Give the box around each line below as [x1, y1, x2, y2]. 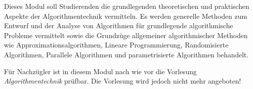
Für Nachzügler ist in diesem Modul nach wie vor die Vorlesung [4, 66, 197, 76]
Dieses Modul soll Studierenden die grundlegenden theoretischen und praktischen [4, 1, 250, 11]
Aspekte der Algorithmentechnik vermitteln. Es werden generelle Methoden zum [4, 10, 248, 21]
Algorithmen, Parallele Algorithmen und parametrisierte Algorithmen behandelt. [4, 49, 249, 59]
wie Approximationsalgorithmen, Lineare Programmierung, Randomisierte [4, 40, 229, 50]
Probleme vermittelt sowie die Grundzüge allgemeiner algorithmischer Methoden [4, 30, 248, 40]
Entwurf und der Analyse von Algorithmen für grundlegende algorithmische [4, 20, 233, 31]
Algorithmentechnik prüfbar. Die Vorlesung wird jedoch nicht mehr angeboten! [4, 76, 241, 86]
